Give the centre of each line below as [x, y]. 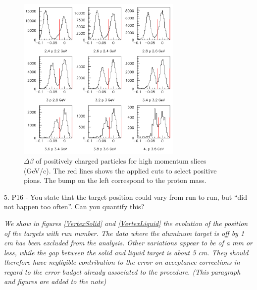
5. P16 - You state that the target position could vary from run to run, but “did [126, 197]
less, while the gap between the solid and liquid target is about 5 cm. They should [126, 252]
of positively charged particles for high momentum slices [121, 160]
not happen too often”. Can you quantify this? [74, 206]
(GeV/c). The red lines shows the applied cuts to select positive [120, 170]
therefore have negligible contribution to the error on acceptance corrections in [122, 262]
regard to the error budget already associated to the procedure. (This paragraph [122, 271]
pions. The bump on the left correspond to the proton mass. [115, 180]
